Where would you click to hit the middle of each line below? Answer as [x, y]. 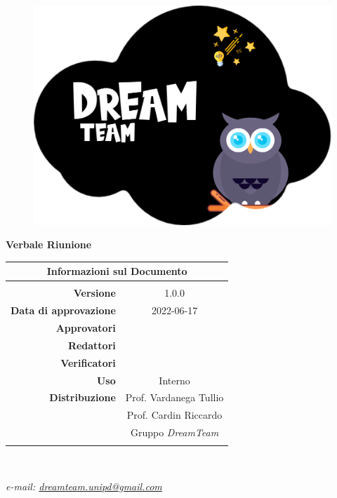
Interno [174, 380]
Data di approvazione [63, 310]
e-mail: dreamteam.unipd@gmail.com [84, 486]
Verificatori [88, 362]
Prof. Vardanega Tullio [174, 397]
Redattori [92, 345]
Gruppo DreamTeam [174, 432]
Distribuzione [82, 397]
